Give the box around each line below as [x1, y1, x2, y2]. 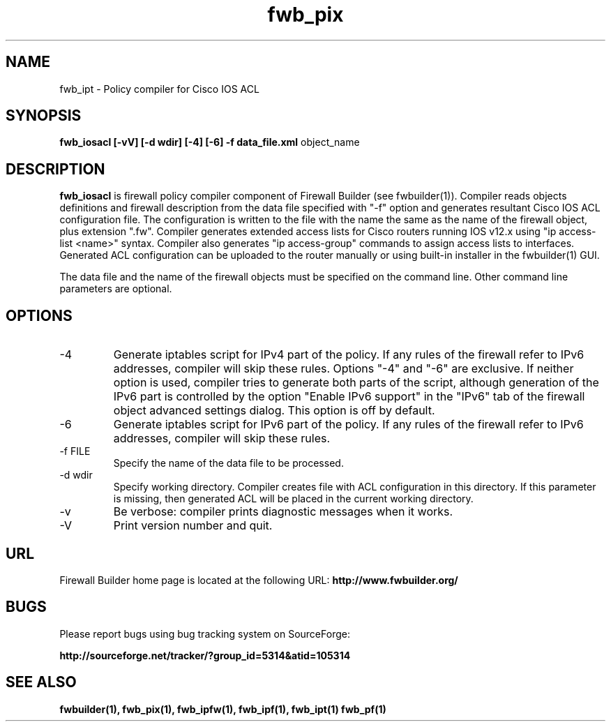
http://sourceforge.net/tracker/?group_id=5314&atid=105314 [59, 649, 351, 661]
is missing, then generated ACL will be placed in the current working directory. [113, 493, 474, 505]
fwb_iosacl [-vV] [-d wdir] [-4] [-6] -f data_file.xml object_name [59, 136, 360, 149]
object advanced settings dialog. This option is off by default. [113, 403, 435, 418]
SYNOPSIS [6, 107, 82, 125]
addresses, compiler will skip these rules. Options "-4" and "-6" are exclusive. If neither [113, 361, 574, 376]
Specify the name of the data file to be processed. [113, 457, 344, 470]
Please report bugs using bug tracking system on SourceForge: [59, 627, 350, 640]
